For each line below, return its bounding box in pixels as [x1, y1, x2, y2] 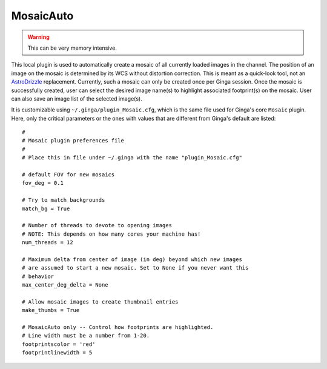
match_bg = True [22, 205, 70, 212]
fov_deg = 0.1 [22, 179, 64, 187]
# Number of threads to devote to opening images [22, 222, 173, 229]
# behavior [22, 273, 54, 280]
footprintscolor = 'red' [22, 341, 96, 348]
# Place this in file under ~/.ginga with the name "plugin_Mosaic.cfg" [22, 155, 242, 161]
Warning [27, 33, 50, 41]
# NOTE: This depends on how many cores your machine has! [22, 230, 201, 238]
